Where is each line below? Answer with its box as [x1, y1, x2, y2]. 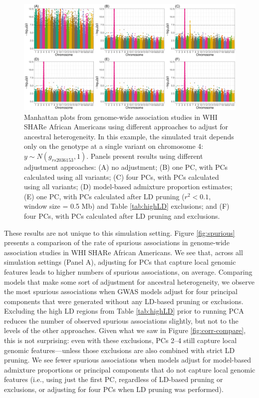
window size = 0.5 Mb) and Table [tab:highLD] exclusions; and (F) [24, 201, 230, 211]
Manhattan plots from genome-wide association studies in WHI [24, 111, 218, 122]
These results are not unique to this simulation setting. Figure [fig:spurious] [4, 227, 235, 238]
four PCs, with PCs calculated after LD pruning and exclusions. [24, 210, 220, 221]
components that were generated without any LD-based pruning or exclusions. [4, 296, 244, 306]
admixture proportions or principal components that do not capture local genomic [4, 364, 256, 375]
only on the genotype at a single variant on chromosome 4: [24, 141, 204, 151]
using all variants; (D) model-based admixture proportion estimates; [24, 181, 233, 192]
